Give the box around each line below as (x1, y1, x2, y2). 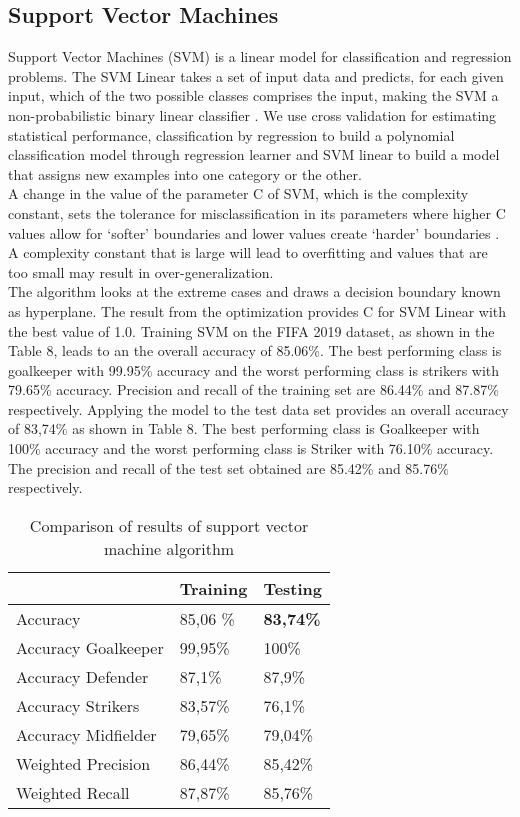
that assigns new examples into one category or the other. (8, 163, 362, 184)
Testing (263, 576, 323, 600)
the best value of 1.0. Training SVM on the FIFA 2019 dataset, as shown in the (8, 320, 495, 341)
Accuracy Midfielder (16, 722, 157, 746)
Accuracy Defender (16, 664, 149, 688)
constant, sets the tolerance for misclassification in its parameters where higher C (8, 202, 506, 223)
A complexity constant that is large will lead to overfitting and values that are (8, 242, 488, 263)
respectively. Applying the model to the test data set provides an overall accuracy (8, 398, 509, 419)
